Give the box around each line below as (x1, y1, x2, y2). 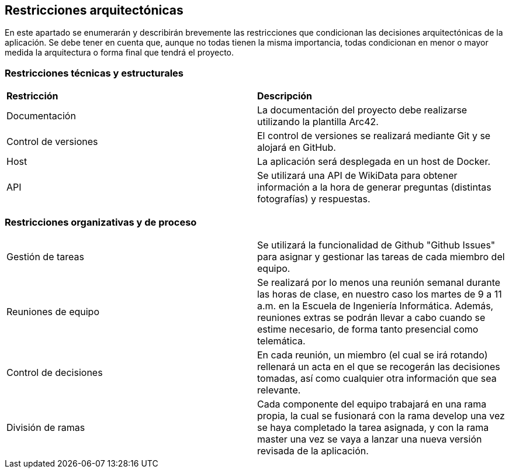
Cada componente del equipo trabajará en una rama (257, 398, 487, 410)
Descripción (257, 90, 312, 102)
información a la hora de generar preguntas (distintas (257, 181, 491, 194)
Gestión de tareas (6, 250, 84, 263)
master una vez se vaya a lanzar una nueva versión (257, 433, 482, 445)
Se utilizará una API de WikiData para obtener (257, 170, 458, 182)
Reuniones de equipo (6, 305, 99, 317)
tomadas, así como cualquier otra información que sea (257, 372, 497, 384)
